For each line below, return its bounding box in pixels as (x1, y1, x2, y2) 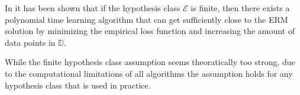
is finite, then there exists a (191, 2, 290, 13)
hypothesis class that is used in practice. (5, 79, 151, 91)
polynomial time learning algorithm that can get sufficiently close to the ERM (5, 13, 288, 25)
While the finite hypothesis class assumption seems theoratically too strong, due (5, 56, 295, 68)
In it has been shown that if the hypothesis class (5, 2, 180, 13)
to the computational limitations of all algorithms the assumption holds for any (5, 67, 293, 79)
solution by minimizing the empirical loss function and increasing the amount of (5, 25, 295, 37)
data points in (5, 36, 56, 48)
